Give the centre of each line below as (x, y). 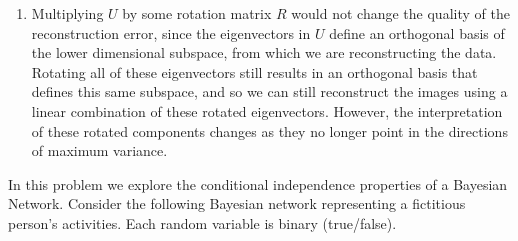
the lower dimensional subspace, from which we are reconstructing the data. (264, 52)
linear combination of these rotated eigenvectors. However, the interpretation (267, 110)
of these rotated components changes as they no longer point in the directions (269, 130)
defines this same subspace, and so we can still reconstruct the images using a (269, 91)
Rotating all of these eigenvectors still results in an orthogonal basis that (254, 71)
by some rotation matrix (197, 13)
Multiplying (67, 13)
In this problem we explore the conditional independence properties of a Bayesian (258, 183)
